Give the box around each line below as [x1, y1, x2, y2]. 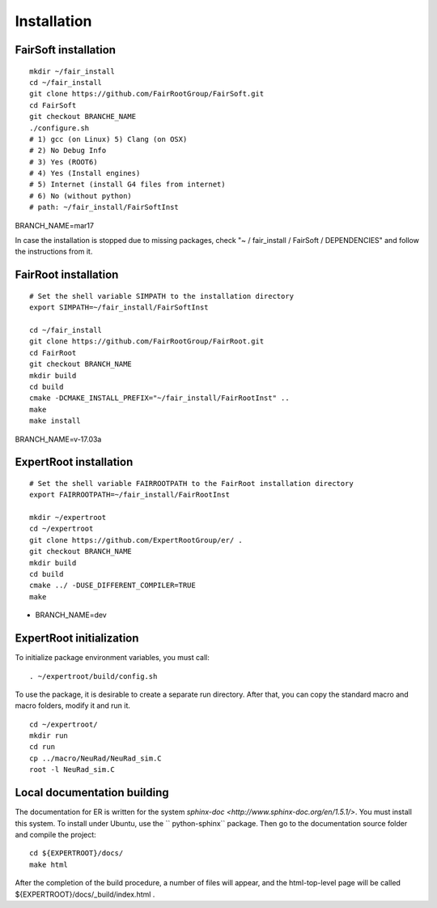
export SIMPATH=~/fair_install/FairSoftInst [29, 303, 210, 312]
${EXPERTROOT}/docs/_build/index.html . [15, 889, 155, 899]
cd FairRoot [29, 348, 77, 357]
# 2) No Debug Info [29, 146, 107, 156]
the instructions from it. [15, 247, 93, 257]
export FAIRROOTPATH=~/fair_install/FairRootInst [29, 490, 231, 500]
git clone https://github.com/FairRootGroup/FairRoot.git [29, 337, 265, 346]
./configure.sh [29, 123, 90, 133]
